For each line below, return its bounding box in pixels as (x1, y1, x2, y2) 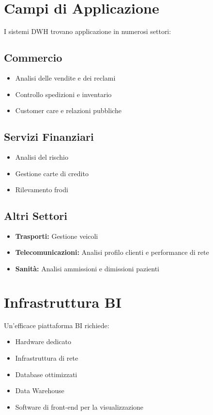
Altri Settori (4, 208, 68, 223)
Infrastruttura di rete (15, 352, 78, 363)
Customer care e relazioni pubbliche (15, 105, 122, 116)
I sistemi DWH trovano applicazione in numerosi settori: (4, 26, 171, 36)
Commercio (4, 50, 62, 65)
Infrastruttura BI (4, 292, 122, 312)
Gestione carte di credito (15, 168, 89, 178)
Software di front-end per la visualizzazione (15, 401, 144, 412)
